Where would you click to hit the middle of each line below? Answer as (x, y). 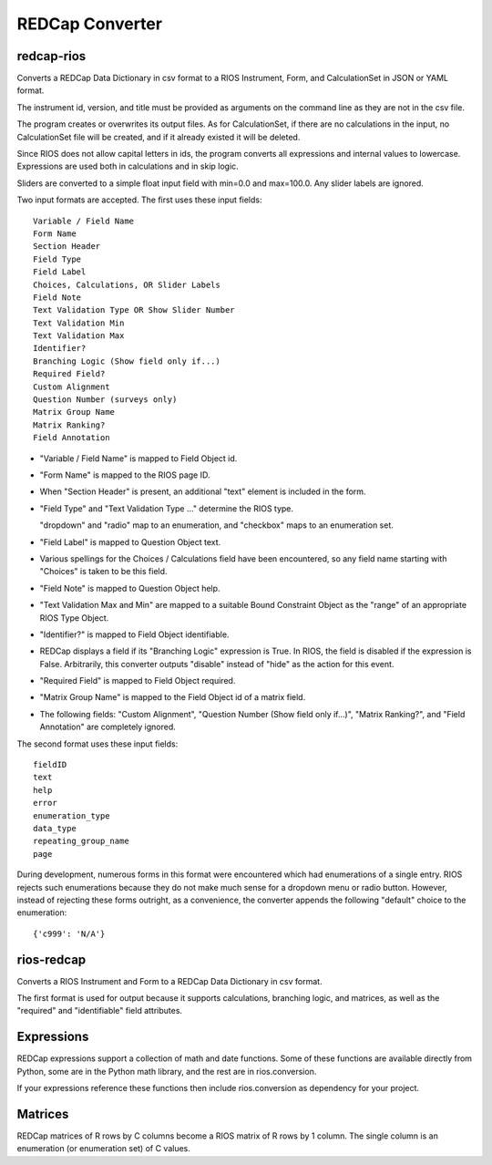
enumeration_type (72, 815)
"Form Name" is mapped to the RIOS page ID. (125, 475)
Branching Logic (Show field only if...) (127, 361)
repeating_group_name (81, 841)
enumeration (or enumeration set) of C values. (104, 1149)
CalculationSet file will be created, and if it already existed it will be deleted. (159, 137)
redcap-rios (51, 56)
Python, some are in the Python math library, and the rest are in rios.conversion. (167, 1071)
